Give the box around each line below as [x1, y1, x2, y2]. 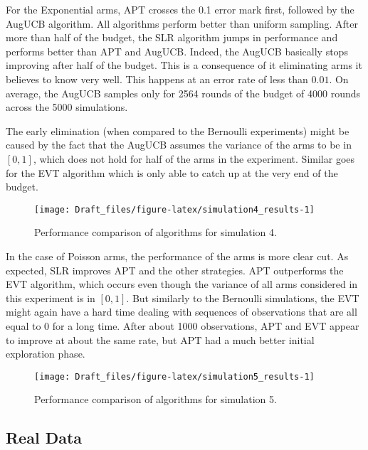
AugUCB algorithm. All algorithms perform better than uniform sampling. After [6, 16, 358, 31]
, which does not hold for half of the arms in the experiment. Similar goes [33, 151, 355, 166]
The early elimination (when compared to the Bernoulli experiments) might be [6, 123, 349, 138]
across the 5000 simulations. [6, 100, 128, 114]
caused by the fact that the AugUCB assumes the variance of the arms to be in [6, 137, 352, 152]
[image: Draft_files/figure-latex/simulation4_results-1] [34, 204, 315, 215]
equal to [6, 318, 41, 333]
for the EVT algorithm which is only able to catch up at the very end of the [6, 165, 338, 180]
